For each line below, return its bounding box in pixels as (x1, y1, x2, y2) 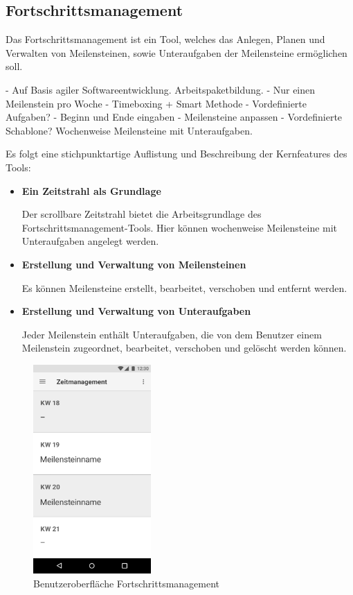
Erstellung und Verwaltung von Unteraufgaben (21, 304, 251, 318)
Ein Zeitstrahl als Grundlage (21, 183, 161, 198)
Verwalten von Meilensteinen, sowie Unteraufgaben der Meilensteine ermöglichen (6, 45, 347, 60)
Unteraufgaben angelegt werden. (21, 234, 159, 248)
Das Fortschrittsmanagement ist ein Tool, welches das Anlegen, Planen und (6, 32, 325, 46)
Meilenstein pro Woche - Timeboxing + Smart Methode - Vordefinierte (6, 96, 307, 110)
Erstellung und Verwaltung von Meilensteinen (21, 257, 246, 271)
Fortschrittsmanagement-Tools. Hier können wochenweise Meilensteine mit (21, 220, 338, 234)
